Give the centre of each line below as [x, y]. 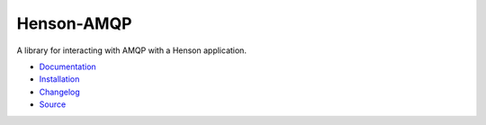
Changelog [59, 92]
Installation [59, 79]
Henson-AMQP [74, 23]
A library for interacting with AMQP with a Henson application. [132, 50]
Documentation [67, 67]
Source [53, 104]
